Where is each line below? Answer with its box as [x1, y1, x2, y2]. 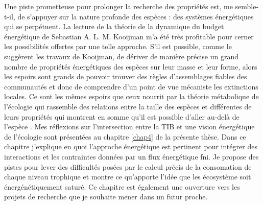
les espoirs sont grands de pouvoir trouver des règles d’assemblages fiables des [4, 71, 247, 82]
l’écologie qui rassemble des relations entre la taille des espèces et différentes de [4, 101, 252, 111]
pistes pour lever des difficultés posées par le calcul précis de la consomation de [4, 161, 252, 172]
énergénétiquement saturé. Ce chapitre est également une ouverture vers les [4, 181, 240, 192]
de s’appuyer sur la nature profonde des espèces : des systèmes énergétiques [17, 11, 254, 21]
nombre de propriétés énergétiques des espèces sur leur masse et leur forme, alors [4, 61, 257, 72]
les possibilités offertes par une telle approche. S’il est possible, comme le [4, 41, 232, 52]
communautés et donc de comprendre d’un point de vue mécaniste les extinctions [4, 81, 258, 92]
